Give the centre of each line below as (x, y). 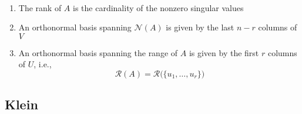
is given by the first (224, 52)
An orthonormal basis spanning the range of (98, 52)
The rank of (40, 7)
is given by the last (200, 27)
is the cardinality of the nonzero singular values (158, 7)
